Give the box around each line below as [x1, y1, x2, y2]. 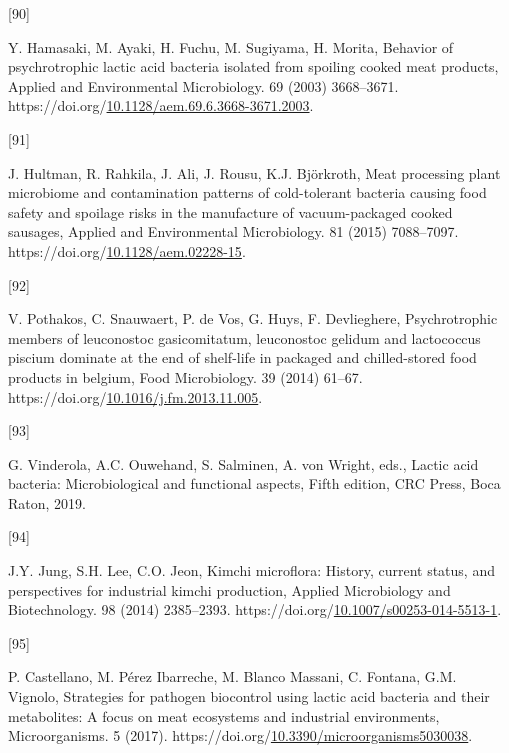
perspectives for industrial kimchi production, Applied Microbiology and [8, 579, 451, 600]
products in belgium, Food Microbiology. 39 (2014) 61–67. [8, 366, 363, 387]
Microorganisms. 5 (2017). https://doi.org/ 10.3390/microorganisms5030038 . [8, 725, 473, 746]
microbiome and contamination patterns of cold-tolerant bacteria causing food [8, 182, 487, 203]
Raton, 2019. [8, 492, 86, 513]
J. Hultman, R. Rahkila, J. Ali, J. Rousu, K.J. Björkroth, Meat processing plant [8, 162, 501, 183]
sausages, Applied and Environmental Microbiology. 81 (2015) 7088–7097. [8, 221, 459, 242]
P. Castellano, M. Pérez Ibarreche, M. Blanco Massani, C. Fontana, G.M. [8, 666, 457, 687]
